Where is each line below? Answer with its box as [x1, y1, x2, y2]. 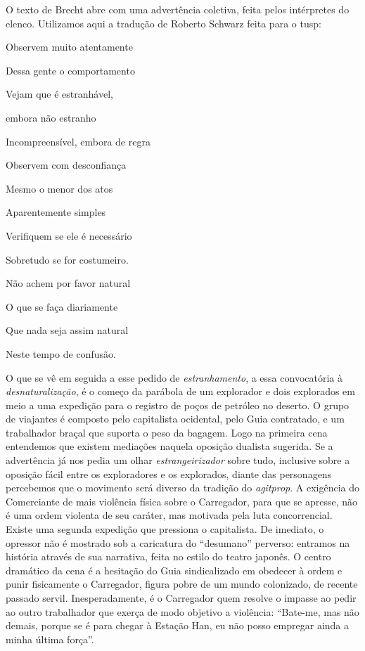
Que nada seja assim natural [6, 323, 129, 337]
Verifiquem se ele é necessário [6, 228, 132, 243]
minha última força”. [6, 631, 94, 646]
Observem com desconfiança [6, 157, 127, 172]
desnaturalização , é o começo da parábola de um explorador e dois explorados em [6, 384, 355, 399]
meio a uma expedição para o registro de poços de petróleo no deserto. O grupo [6, 397, 350, 412]
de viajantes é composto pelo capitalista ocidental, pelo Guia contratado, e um [6, 411, 345, 426]
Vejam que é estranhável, [6, 86, 113, 101]
